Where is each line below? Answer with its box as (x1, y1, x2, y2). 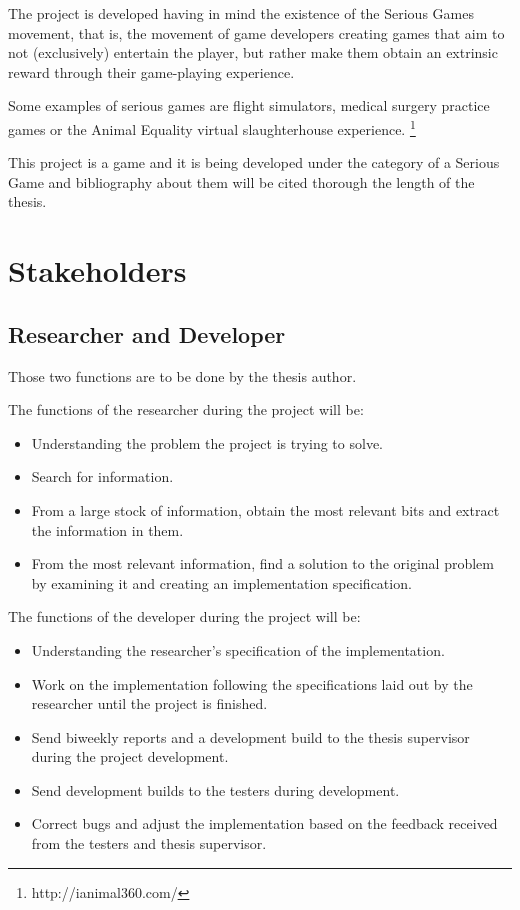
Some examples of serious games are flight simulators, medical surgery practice (8, 95, 490, 116)
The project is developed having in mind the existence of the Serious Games (8, 3, 474, 23)
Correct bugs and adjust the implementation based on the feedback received (31, 813, 498, 834)
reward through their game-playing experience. (8, 61, 295, 82)
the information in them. (31, 519, 184, 540)
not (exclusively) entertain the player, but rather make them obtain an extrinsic (8, 42, 498, 63)
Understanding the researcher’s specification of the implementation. (31, 639, 445, 660)
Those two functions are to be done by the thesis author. (8, 365, 357, 386)
